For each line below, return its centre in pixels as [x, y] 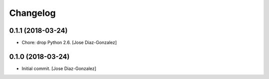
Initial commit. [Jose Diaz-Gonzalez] [59, 68]
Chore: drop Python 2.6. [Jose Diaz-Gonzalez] [69, 43]
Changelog [32, 13]
